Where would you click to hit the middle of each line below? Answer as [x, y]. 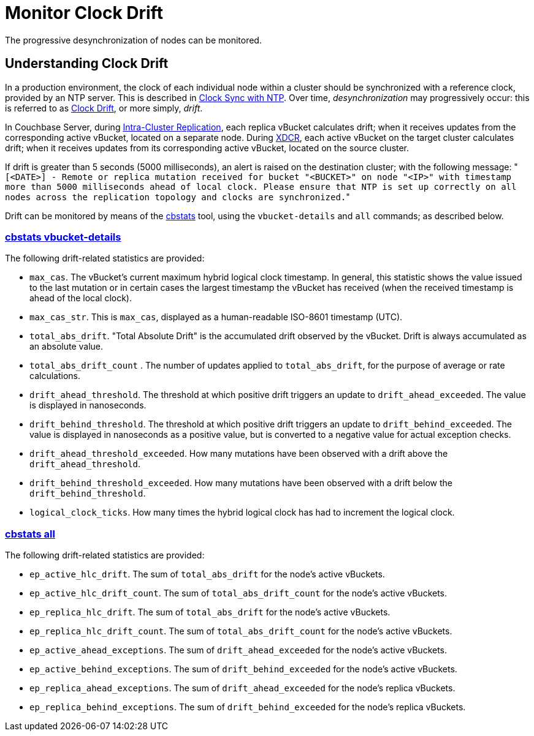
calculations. [55, 376]
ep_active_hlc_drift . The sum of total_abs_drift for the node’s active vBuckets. [207, 574]
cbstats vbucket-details [63, 237]
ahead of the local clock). [81, 298]
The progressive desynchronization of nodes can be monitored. [133, 40]
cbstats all [30, 534]
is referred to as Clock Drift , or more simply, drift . [104, 108]
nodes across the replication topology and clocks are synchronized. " [177, 197]
